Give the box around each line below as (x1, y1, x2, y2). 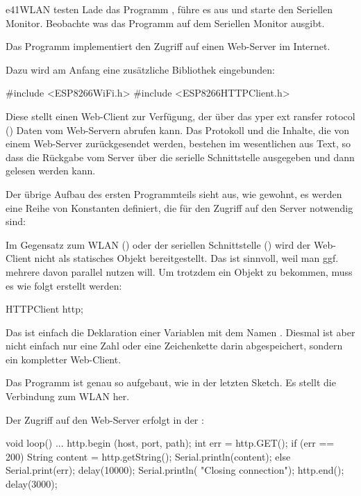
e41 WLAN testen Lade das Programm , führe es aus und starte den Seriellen (6, 2, 333, 16)
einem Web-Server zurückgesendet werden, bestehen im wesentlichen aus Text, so (6, 136, 351, 151)
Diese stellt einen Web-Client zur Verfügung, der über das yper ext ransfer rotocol (6, 108, 355, 123)
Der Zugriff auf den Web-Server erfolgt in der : (6, 412, 204, 427)
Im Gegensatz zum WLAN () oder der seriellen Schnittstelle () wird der (6, 237, 311, 251)
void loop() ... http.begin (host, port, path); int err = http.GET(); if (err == (6, 436, 335, 450)
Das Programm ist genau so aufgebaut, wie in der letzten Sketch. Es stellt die (6, 375, 336, 390)
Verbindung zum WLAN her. (6, 389, 130, 404)
